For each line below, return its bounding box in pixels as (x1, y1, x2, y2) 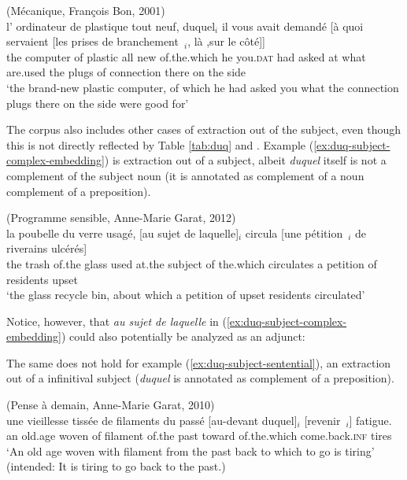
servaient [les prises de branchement (6, 33, 179, 50)
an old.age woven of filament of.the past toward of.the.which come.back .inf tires (6, 427, 392, 444)
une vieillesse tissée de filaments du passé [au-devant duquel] (6, 412, 298, 428)
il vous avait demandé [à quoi (221, 17, 364, 34)
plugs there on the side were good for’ (6, 94, 189, 111)
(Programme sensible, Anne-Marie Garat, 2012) (6, 209, 236, 226)
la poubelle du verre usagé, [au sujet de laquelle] (6, 224, 239, 241)
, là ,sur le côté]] (187, 33, 266, 50)
